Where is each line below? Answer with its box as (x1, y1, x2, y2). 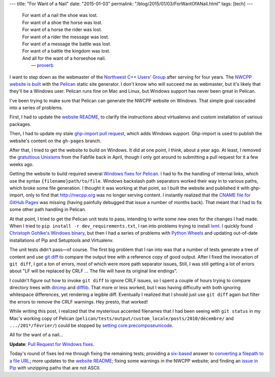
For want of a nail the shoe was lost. (22, 12, 98, 18)
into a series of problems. (9, 105, 63, 111)
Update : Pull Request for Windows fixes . (9, 341, 94, 347)
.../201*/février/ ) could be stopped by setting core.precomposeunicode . (9, 322, 174, 329)
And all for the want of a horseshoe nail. (22, 55, 106, 61)
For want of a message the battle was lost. (22, 41, 112, 47)
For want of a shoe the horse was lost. (22, 19, 103, 26)
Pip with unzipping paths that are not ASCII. (9, 365, 101, 371)
